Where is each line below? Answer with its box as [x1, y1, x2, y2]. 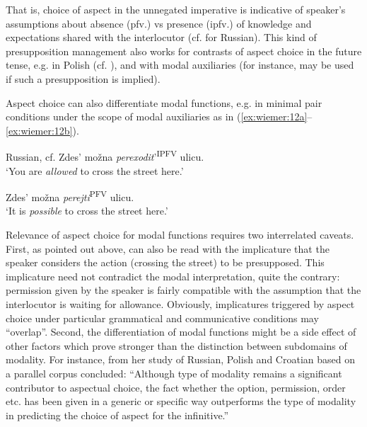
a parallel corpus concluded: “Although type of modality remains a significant [6, 365, 342, 380]
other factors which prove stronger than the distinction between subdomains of [6, 338, 347, 353]
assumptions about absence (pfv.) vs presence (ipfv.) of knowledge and [6, 16, 312, 30]
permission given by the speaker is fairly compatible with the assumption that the [6, 283, 361, 297]
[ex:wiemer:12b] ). [6, 123, 79, 137]
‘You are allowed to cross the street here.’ [6, 163, 184, 178]
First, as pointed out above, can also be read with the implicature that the [6, 241, 330, 256]
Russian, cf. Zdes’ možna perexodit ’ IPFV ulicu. [6, 147, 204, 164]
